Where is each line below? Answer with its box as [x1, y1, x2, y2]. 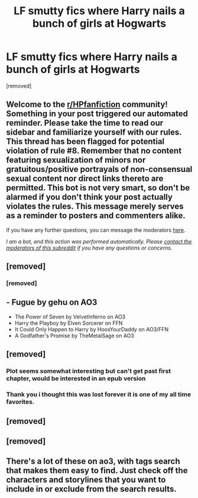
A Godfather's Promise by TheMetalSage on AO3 [14, 332, 134, 339]
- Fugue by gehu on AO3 [6, 298, 98, 308]
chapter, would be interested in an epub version [6, 375, 146, 383]
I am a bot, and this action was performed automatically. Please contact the [6, 238, 192, 245]
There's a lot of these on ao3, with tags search [6, 456, 180, 467]
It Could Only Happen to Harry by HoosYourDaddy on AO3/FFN [14, 325, 169, 333]
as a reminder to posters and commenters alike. [6, 210, 186, 221]
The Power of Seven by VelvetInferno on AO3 [14, 313, 126, 320]
